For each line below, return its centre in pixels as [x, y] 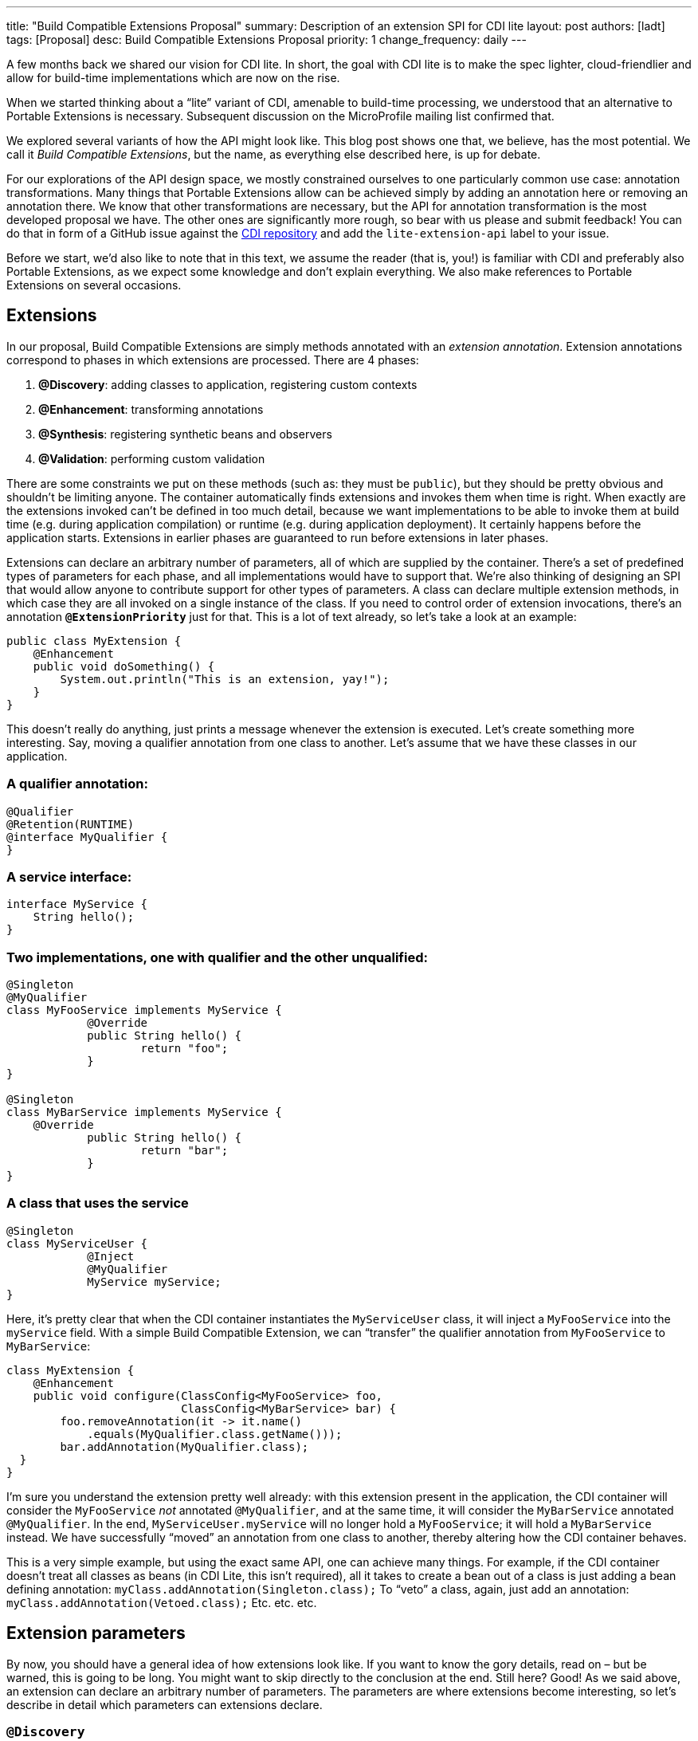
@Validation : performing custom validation [152, 458]
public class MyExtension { [94, 641]
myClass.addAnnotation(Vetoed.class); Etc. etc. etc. [162, 1602]
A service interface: [69, 876]
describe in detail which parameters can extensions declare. [165, 1704]
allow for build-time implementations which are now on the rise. [173, 78]
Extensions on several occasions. [94, 285]
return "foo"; [184, 1049]
